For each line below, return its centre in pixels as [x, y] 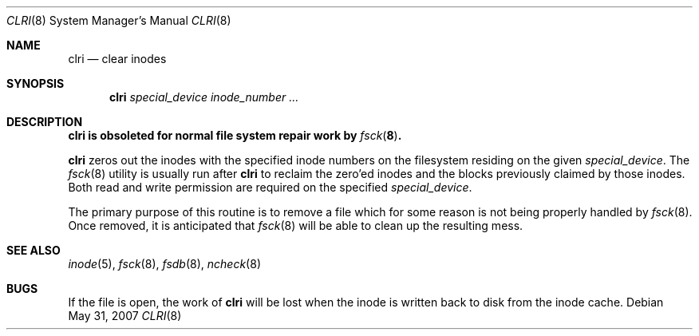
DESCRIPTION [45, 122]
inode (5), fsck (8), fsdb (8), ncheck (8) [164, 264]
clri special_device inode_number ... [204, 97]
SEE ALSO [34, 250]
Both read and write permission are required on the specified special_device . [270, 187]
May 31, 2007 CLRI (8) [125, 316]
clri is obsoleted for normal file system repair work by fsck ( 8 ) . [235, 135]
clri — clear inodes [117, 59]
